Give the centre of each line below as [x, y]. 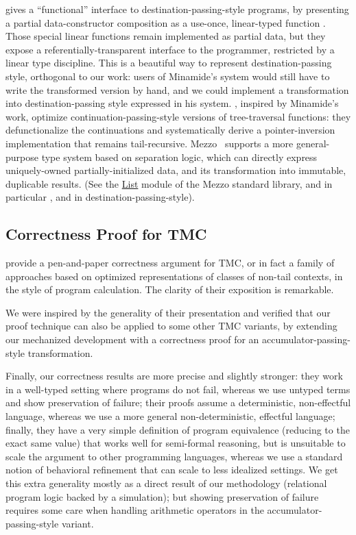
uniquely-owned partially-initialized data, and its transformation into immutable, [176, 170]
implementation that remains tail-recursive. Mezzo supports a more [150, 143]
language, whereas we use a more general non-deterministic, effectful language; [170, 416]
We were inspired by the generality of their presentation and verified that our [168, 312]
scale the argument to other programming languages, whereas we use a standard [174, 456]
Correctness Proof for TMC [106, 234]
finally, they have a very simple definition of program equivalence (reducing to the [178, 429]
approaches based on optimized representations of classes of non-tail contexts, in [174, 276]
